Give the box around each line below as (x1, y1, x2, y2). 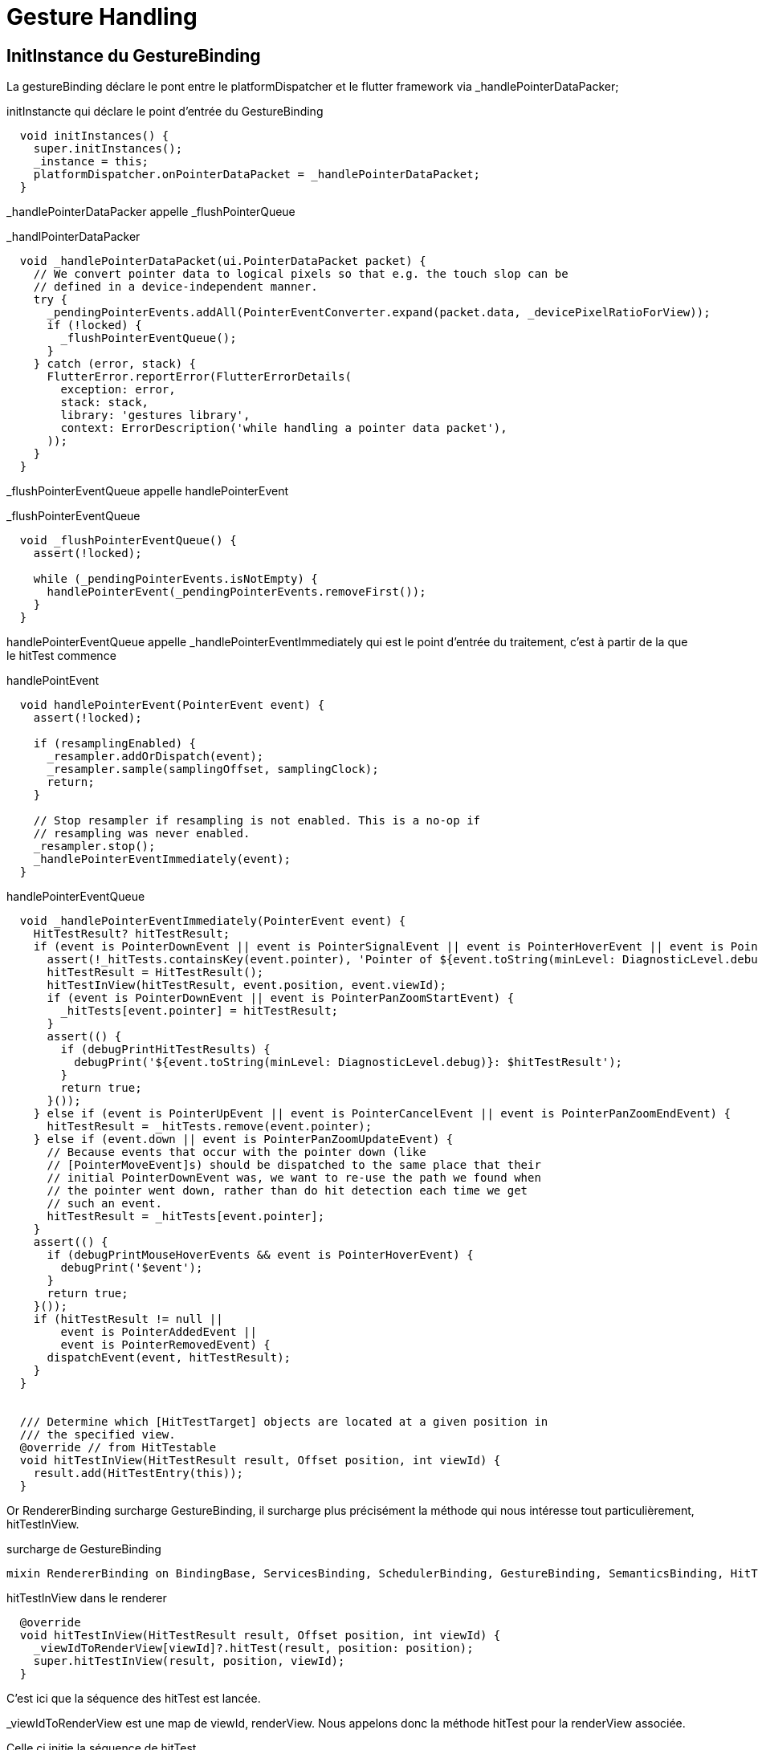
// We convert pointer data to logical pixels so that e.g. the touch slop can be (33, 267, 568, 281)
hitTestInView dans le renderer (6, 1591, 167, 1606)
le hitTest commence (6, 649, 116, 663)
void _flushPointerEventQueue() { (19, 534, 237, 547)
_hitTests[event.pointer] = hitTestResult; (60, 1004, 339, 1018)
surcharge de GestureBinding (6, 1542, 161, 1557)
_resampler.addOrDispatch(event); (47, 750, 264, 763)
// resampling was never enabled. (33, 827, 251, 840)
